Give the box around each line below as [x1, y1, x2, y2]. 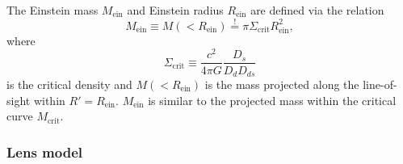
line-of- [363, 76, 397, 92]
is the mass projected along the [204, 76, 359, 92]
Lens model [6, 141, 82, 162]
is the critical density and [6, 76, 132, 92]
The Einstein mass [6, 2, 99, 18]
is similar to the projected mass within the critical [148, 91, 397, 108]
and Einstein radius [127, 2, 224, 18]
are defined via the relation [250, 2, 384, 18]
